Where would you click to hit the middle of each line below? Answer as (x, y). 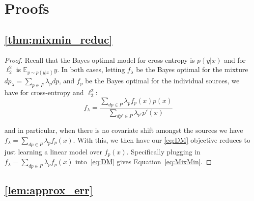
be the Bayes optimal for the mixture (192, 69)
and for (235, 60)
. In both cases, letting (91, 69)
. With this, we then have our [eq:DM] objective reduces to (162, 139)
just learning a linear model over (53, 151)
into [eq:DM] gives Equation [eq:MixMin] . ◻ (144, 162)
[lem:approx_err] (49, 190)
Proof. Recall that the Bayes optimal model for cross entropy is (100, 60)
